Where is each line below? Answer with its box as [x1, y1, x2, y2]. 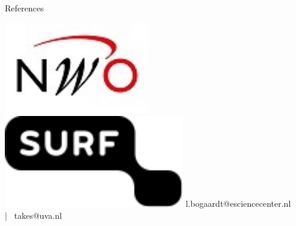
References [5, 2, 44, 14]
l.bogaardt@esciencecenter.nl [185, 197, 291, 210]
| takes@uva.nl [5, 209, 62, 222]
